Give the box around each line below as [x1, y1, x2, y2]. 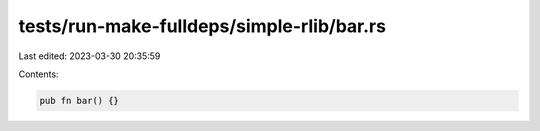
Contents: [18, 68, 59, 80]
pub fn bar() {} [39, 95, 120, 106]
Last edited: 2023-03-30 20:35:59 [18, 50, 161, 62]
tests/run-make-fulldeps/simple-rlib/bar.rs [18, 15, 387, 37]
